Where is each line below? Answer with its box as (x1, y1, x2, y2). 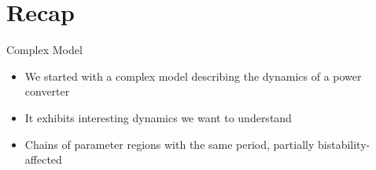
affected (24, 151, 62, 168)
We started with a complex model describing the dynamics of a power (24, 67, 362, 84)
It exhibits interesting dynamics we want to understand (24, 109, 292, 125)
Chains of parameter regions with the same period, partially (24, 136, 315, 152)
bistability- (318, 136, 370, 152)
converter (24, 83, 70, 99)
